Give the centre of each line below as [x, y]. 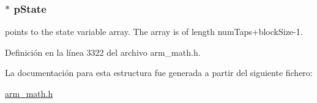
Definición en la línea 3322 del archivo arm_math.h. [103, 52]
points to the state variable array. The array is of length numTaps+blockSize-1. [154, 32]
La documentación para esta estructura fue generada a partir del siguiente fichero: [159, 73]
